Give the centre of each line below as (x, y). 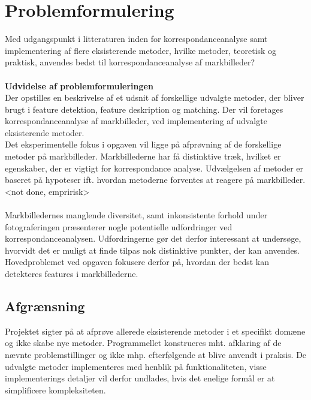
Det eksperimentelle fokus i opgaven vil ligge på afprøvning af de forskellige (143, 144)
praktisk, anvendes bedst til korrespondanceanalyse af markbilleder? (130, 62)
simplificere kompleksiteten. (55, 390)
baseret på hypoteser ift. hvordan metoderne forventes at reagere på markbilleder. (155, 180)
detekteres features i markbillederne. (72, 273)
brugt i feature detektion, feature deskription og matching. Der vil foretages (144, 109)
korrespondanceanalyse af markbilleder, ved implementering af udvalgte (136, 121)
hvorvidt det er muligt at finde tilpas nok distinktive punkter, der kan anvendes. (152, 250)
